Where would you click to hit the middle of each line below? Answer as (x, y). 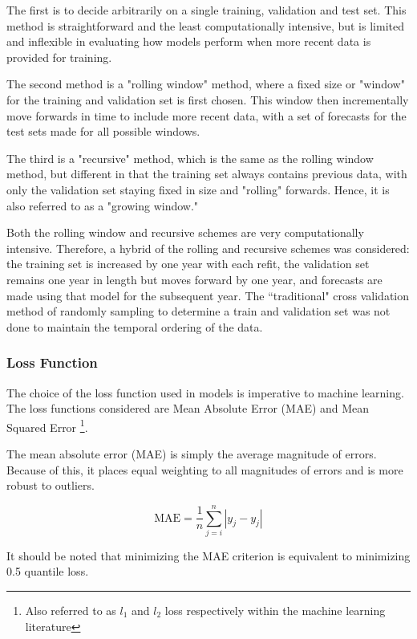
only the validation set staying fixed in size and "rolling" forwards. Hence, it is (198, 189)
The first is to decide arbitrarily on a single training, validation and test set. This (206, 10)
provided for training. (59, 57)
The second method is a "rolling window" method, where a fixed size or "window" (206, 84)
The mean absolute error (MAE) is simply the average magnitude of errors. (192, 453)
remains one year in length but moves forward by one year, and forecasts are (194, 279)
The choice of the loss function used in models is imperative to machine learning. (205, 392)
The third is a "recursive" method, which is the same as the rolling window (190, 158)
